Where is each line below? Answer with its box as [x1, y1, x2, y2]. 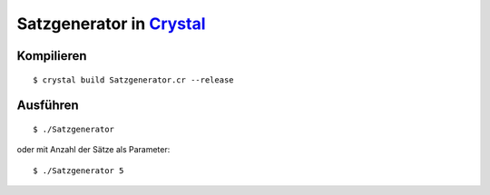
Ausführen [16, 98, 79, 113]
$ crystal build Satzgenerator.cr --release [33, 74, 235, 85]
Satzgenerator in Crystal [16, 14, 206, 34]
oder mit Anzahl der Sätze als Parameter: [16, 144, 171, 155]
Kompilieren [16, 48, 87, 63]
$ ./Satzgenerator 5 [33, 165, 124, 176]
